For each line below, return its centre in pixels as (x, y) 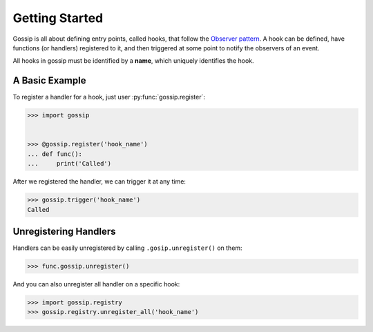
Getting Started (58, 18)
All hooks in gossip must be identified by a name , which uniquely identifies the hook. (134, 61)
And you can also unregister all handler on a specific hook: (96, 284)
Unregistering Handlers (65, 231)
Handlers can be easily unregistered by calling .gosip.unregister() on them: (127, 248)
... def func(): (55, 154)
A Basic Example (49, 80)
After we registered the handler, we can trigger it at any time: (99, 182)
